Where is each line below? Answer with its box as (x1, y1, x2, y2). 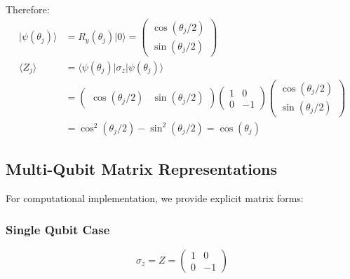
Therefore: (6, 2, 50, 16)
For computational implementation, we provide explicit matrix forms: (6, 191, 304, 206)
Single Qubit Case (6, 220, 110, 238)
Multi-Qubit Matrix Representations (6, 158, 278, 180)
